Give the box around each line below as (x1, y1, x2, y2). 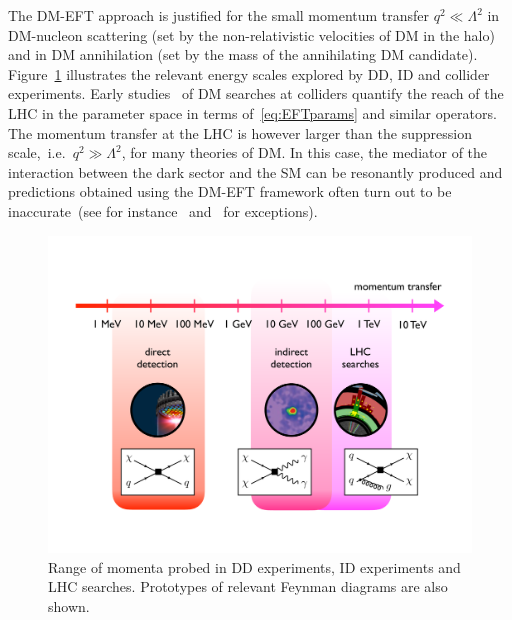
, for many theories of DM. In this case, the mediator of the (121, 142, 488, 163)
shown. (48, 595, 90, 616)
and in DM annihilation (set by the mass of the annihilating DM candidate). (8, 44, 478, 65)
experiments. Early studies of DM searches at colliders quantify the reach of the (8, 83, 504, 104)
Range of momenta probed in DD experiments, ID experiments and (48, 556, 461, 577)
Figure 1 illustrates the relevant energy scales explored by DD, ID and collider (8, 63, 490, 84)
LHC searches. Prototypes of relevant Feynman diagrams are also (48, 576, 448, 597)
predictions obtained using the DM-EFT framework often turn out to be (8, 181, 452, 202)
